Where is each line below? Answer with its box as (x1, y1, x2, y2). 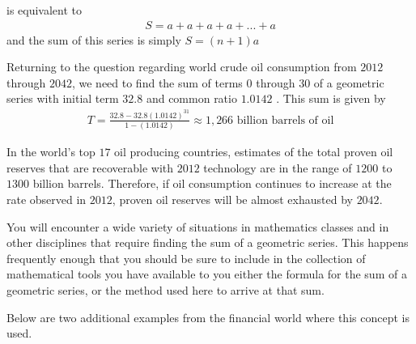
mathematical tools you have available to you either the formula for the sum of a (6, 265, 407, 282)
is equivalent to (6, 2, 83, 18)
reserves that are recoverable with (6, 159, 174, 176)
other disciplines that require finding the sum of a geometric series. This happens (6, 234, 409, 251)
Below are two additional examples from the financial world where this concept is (6, 308, 410, 325)
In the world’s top (6, 143, 96, 160)
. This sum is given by (276, 90, 386, 107)
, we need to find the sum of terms (71, 74, 243, 91)
